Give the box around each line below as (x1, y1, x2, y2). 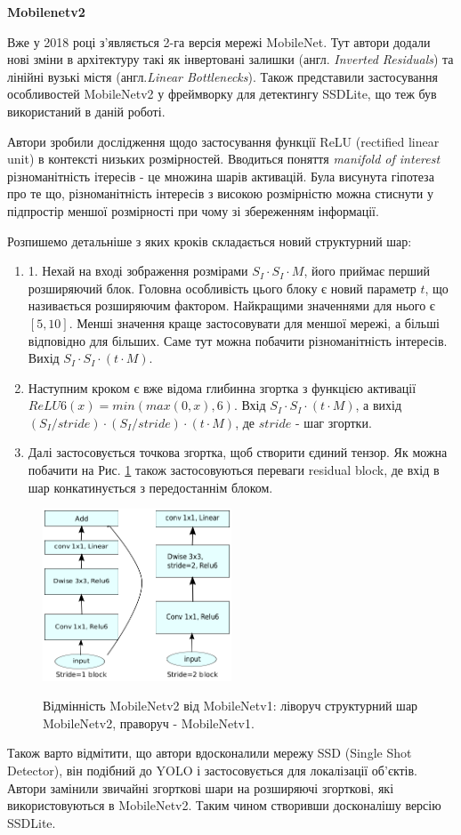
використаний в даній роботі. (7, 101, 166, 120)
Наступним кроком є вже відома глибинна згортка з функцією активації (28, 378, 417, 397)
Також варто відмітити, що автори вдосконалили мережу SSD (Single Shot (7, 743, 412, 762)
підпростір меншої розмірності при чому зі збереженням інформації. (7, 201, 379, 220)
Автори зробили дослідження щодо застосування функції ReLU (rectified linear (7, 132, 440, 150)
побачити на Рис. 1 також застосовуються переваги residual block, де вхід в (28, 461, 440, 479)
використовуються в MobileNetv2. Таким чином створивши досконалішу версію (7, 796, 441, 815)
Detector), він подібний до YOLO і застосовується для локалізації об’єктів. (7, 760, 418, 779)
